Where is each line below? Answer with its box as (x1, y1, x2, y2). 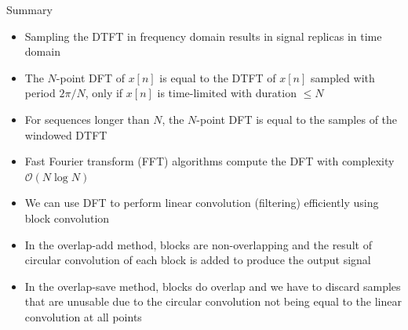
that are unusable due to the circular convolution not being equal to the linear (24, 293, 402, 310)
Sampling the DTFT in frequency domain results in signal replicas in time (24, 27, 382, 44)
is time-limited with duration (157, 85, 297, 101)
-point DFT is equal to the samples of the (196, 111, 398, 127)
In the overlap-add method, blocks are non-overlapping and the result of (24, 236, 372, 252)
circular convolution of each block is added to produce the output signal (24, 252, 371, 268)
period (24, 85, 56, 101)
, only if (85, 85, 123, 101)
